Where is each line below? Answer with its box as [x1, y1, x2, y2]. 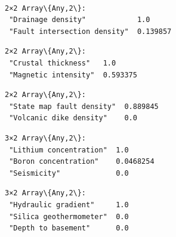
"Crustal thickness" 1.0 [9, 58, 116, 67]
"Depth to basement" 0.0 [9, 224, 129, 233]
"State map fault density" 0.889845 [9, 102, 159, 111]
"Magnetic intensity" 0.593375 [9, 70, 137, 79]
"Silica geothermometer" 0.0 [9, 212, 129, 221]
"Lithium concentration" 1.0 [9, 145, 129, 154]
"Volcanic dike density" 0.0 [9, 114, 137, 123]
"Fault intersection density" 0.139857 [9, 27, 172, 36]
